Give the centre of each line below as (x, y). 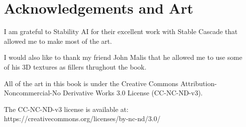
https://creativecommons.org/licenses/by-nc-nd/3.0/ (82, 118)
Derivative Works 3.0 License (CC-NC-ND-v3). (133, 93)
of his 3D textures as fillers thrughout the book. (75, 66)
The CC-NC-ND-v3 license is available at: (66, 109)
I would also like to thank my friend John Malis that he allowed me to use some (123, 57)
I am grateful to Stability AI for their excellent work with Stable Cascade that (121, 31)
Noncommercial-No (32, 93)
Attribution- (199, 83)
